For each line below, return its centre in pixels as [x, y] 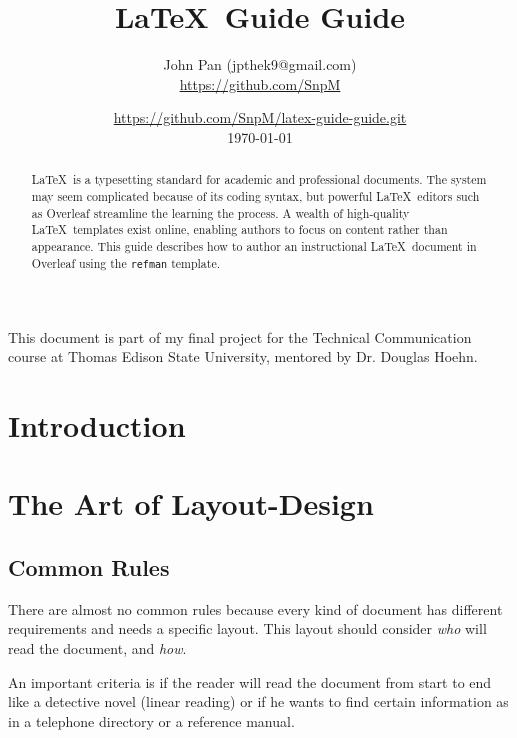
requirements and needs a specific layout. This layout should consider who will [247, 628]
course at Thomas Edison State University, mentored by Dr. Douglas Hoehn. [243, 356]
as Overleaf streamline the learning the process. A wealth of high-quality [220, 212]
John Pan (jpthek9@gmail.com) [260, 64]
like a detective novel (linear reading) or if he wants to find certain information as [258, 701]
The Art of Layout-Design [191, 503]
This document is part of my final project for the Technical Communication [240, 336]
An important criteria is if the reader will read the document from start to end [250, 681]
